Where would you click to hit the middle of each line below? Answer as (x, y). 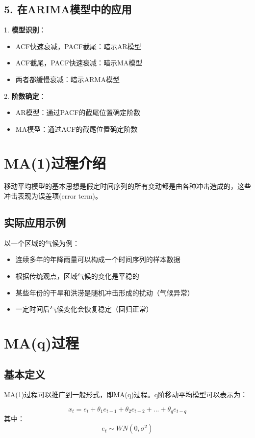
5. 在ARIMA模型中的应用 (68, 9)
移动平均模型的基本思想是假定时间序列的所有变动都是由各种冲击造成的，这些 (127, 186)
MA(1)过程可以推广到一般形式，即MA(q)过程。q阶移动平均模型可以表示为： (126, 394)
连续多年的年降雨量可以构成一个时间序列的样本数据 (98, 259)
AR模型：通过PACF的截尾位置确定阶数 (78, 112)
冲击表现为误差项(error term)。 (53, 196)
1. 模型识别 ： (25, 30)
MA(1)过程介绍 (55, 162)
